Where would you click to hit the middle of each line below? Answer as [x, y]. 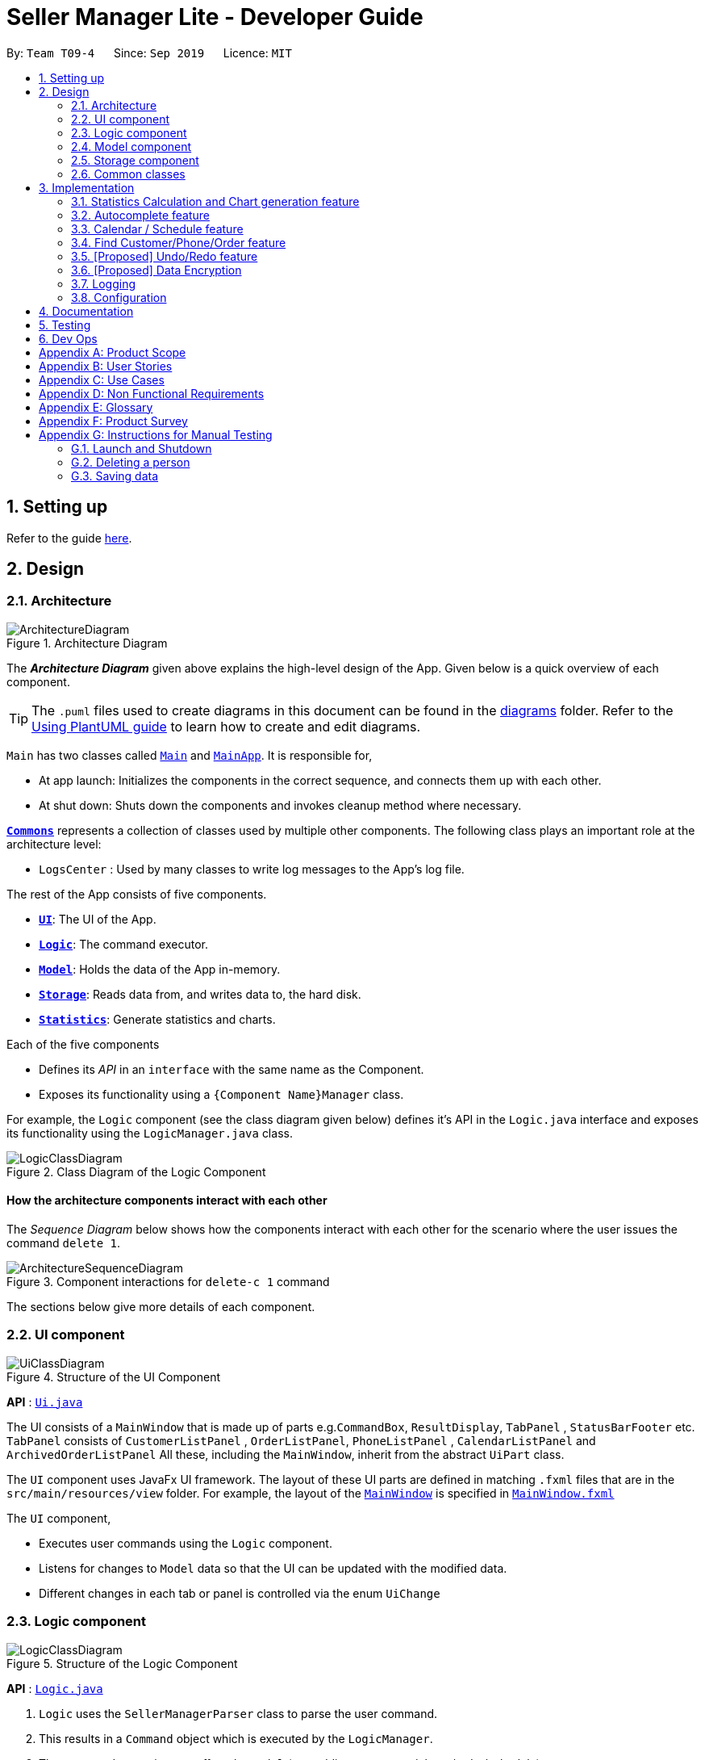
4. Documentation [86, 311]
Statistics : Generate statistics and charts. [157, 1019]
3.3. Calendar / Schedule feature [157, 228]
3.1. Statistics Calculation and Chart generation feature [215, 201]
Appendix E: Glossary [96, 407]
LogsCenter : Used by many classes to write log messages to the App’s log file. [252, 869]
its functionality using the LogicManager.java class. [150, 1133]
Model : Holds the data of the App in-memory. [160, 969]
